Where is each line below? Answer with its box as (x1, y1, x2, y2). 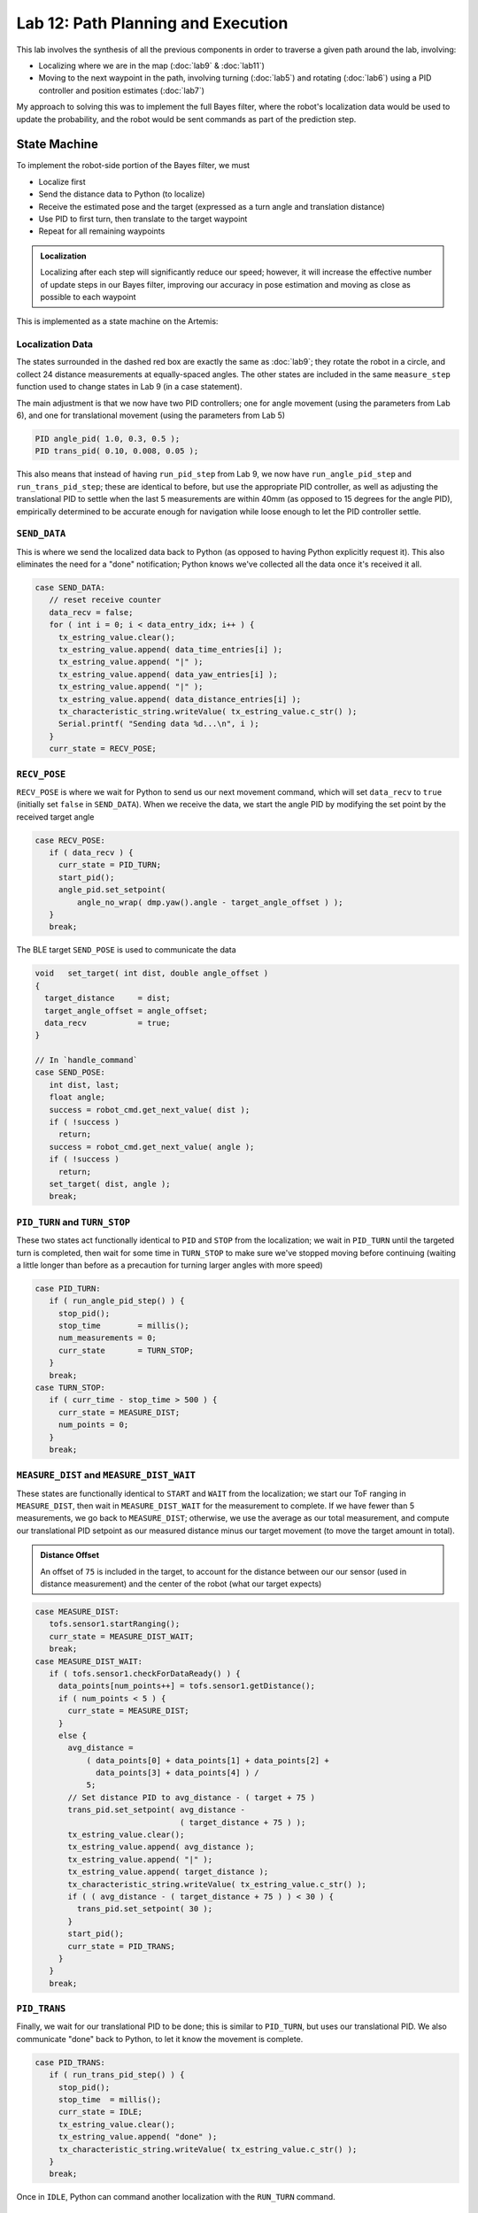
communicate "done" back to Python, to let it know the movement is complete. (16, 2033, 304, 2044)
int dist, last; (49, 1080, 119, 1090)
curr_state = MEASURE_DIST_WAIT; (49, 1631, 195, 1641)
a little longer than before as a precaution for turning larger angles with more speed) (16, 1260, 323, 1270)
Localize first (38, 176, 86, 187)
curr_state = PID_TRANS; (67, 1941, 176, 1951)
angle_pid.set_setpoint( (58, 885, 166, 895)
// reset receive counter (49, 595, 162, 605)
